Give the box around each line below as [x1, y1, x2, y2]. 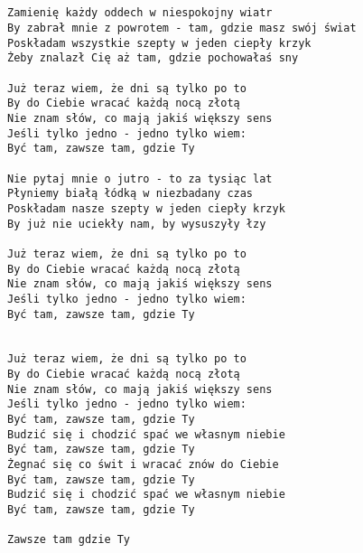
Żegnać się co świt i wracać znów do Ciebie [7, 458, 279, 472]
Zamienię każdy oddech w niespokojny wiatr [7, 6, 273, 20]
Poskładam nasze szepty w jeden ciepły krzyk [7, 202, 285, 215]
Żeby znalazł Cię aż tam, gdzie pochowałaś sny [7, 52, 299, 65]
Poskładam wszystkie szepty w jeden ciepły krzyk [7, 36, 312, 50]
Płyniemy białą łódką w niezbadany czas [7, 187, 254, 201]
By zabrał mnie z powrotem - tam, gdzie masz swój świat [7, 22, 357, 35]
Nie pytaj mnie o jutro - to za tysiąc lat [7, 172, 273, 185]
